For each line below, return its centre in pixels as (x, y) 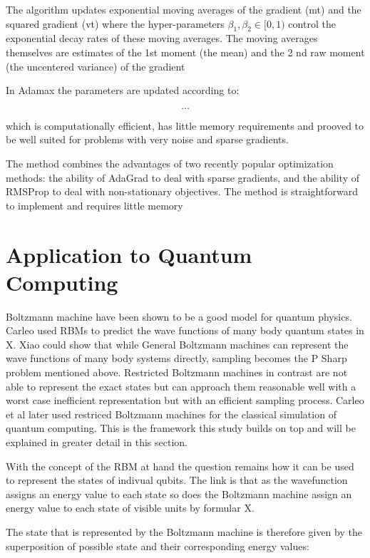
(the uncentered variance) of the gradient (96, 66)
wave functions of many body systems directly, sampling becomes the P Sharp (176, 358)
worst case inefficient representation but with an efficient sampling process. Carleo (185, 400)
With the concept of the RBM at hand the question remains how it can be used (180, 466)
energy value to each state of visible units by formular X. (130, 508)
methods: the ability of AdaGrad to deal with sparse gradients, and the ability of (183, 177)
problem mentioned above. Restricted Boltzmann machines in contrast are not (177, 372)
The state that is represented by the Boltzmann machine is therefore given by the (184, 531)
